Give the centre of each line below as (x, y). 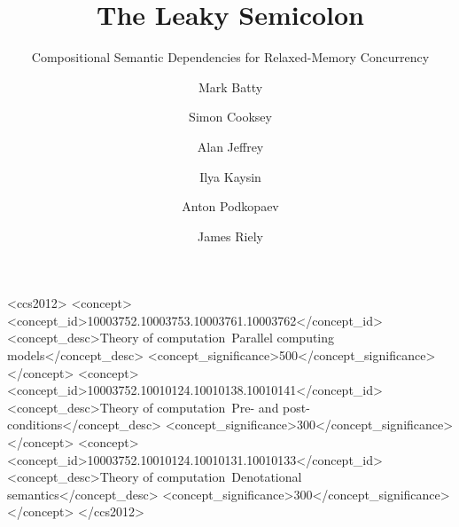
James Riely (230, 236)
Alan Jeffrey (230, 146)
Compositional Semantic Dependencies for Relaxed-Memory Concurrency (230, 57)
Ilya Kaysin (230, 176)
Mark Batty (230, 87)
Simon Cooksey (230, 117)
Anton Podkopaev (230, 206)
